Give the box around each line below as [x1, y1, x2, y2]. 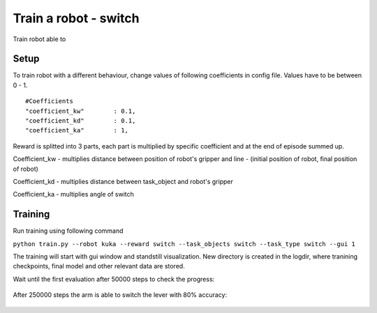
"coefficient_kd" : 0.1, [25, 117, 136, 125]
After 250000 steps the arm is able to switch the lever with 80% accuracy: [13, 291, 227, 299]
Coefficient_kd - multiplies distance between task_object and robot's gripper [13, 177, 234, 185]
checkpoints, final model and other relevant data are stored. [13, 262, 185, 270]
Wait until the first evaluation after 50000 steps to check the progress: [13, 275, 215, 283]
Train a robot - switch [13, 10, 140, 26]
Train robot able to [13, 35, 66, 43]
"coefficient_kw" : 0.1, [25, 107, 136, 115]
